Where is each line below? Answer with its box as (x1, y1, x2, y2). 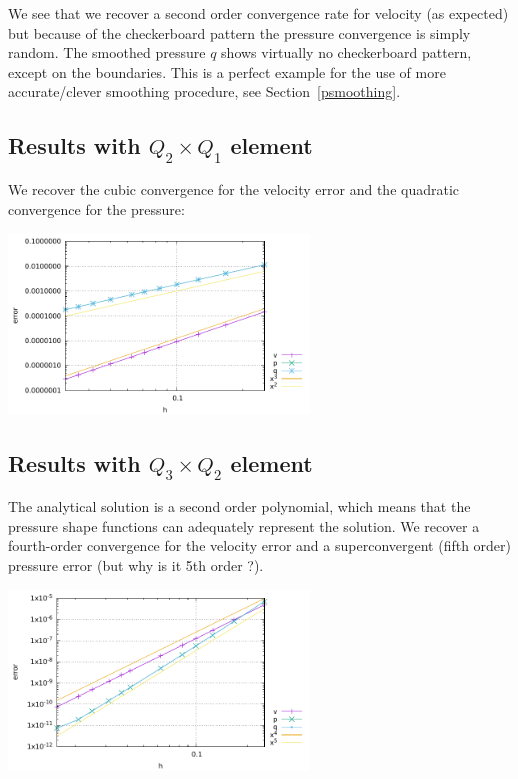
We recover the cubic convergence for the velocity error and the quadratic (8, 178, 460, 199)
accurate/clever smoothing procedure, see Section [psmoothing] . (8, 81, 401, 102)
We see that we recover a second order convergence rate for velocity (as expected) (8, 3, 509, 23)
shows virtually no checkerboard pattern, (221, 42, 472, 63)
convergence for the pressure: (8, 198, 185, 219)
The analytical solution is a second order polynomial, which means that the (8, 496, 471, 517)
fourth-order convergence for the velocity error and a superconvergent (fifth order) (8, 535, 512, 556)
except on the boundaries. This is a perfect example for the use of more (8, 61, 446, 82)
